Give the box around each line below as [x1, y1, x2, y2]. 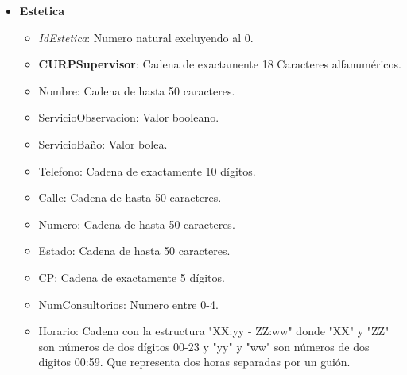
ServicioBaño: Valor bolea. [38, 135, 168, 152]
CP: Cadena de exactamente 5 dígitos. [38, 269, 225, 285]
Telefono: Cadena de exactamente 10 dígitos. [38, 162, 256, 179]
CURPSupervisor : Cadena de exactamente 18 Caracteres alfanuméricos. [38, 56, 401, 72]
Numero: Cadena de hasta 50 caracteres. [38, 215, 235, 232]
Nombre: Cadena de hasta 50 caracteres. [38, 82, 235, 99]
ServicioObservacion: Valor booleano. [38, 109, 219, 126]
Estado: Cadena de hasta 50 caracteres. [38, 242, 231, 259]
